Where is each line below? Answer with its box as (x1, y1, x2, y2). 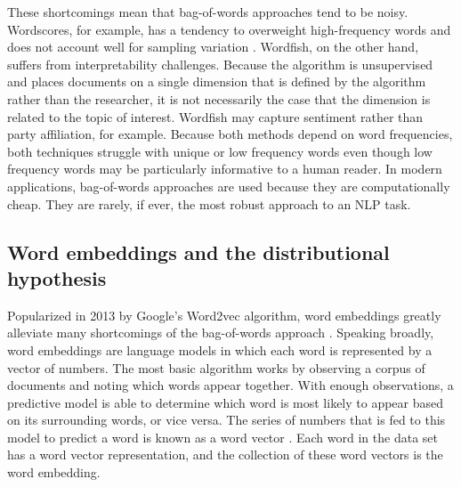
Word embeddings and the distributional (7, 238, 390, 265)
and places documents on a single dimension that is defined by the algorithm (7, 72, 426, 91)
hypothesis (7, 264, 107, 291)
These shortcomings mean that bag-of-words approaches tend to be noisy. (7, 3, 408, 20)
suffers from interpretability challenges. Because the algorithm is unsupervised (7, 54, 433, 73)
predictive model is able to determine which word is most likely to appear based (7, 393, 444, 411)
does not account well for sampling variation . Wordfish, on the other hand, (7, 37, 419, 56)
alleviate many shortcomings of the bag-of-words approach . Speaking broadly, (7, 323, 434, 342)
